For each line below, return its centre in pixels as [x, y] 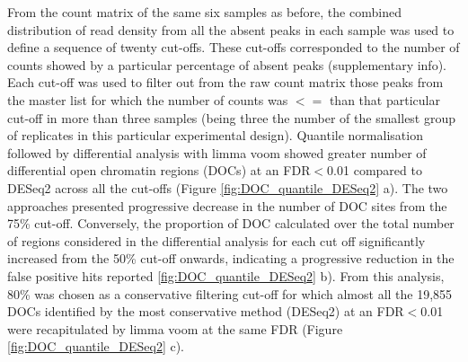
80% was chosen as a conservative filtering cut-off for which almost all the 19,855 [230, 293]
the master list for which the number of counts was [148, 99]
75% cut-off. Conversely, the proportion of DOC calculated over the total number [231, 223]
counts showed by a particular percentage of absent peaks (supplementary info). [227, 64]
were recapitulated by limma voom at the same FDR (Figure [175, 328]
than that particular [384, 99]
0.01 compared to [375, 170]
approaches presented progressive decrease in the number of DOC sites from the [227, 205]
